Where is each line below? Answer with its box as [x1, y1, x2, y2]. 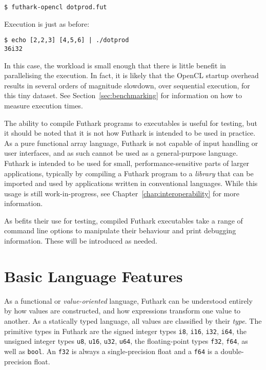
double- [220, 345, 244, 356]
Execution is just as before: [4, 18, 90, 29]
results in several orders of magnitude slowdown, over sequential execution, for [4, 80, 250, 90]
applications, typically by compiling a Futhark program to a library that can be [4, 168, 254, 178]
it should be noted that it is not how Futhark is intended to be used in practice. [4, 127, 256, 138]
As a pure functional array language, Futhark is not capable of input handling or [4, 137, 258, 148]
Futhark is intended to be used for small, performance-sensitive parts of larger [4, 157, 250, 168]
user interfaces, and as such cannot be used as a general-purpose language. [4, 147, 238, 158]
